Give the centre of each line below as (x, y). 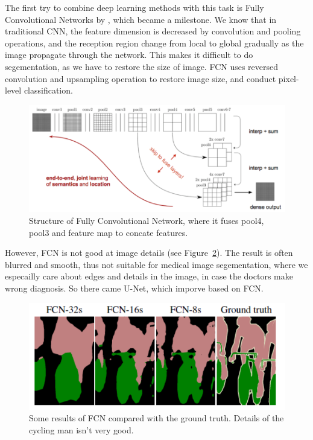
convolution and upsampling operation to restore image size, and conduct (141, 78)
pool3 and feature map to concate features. (109, 232)
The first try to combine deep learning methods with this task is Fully (134, 7)
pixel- (289, 78)
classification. (48, 90)
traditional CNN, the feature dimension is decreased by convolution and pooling (153, 31)
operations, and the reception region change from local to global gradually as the (154, 43)
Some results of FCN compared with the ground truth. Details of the (156, 418)
